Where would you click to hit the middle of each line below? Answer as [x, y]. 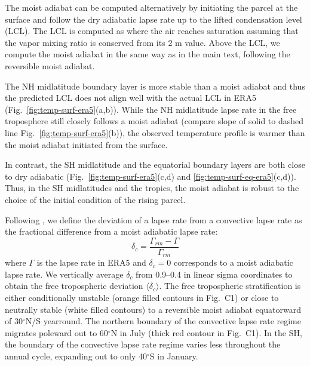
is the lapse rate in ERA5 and [91, 262]
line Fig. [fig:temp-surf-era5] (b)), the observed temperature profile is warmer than [155, 132]
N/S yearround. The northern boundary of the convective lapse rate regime [163, 321]
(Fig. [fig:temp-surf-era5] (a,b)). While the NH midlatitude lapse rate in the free [151, 109]
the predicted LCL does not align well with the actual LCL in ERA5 [131, 98]
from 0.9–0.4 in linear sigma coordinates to [214, 274]
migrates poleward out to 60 [56, 332]
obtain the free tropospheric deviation [74, 286]
